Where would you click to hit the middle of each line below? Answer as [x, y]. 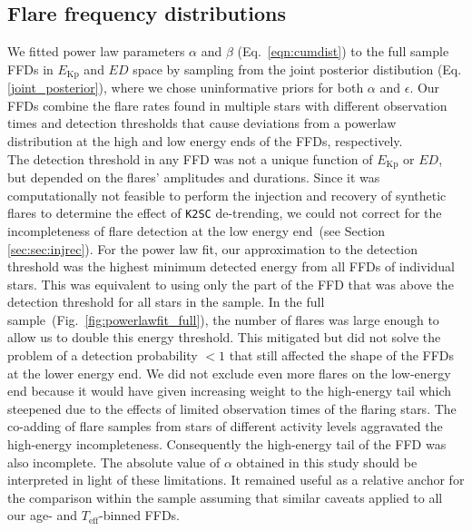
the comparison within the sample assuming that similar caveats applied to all [225, 497]
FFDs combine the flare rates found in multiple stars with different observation [227, 105]
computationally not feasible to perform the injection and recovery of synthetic [227, 195]
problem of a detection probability [103, 355]
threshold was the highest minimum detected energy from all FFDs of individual [231, 266]
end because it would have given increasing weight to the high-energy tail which [230, 391]
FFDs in [30, 69]
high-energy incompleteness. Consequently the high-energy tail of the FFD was [227, 444]
